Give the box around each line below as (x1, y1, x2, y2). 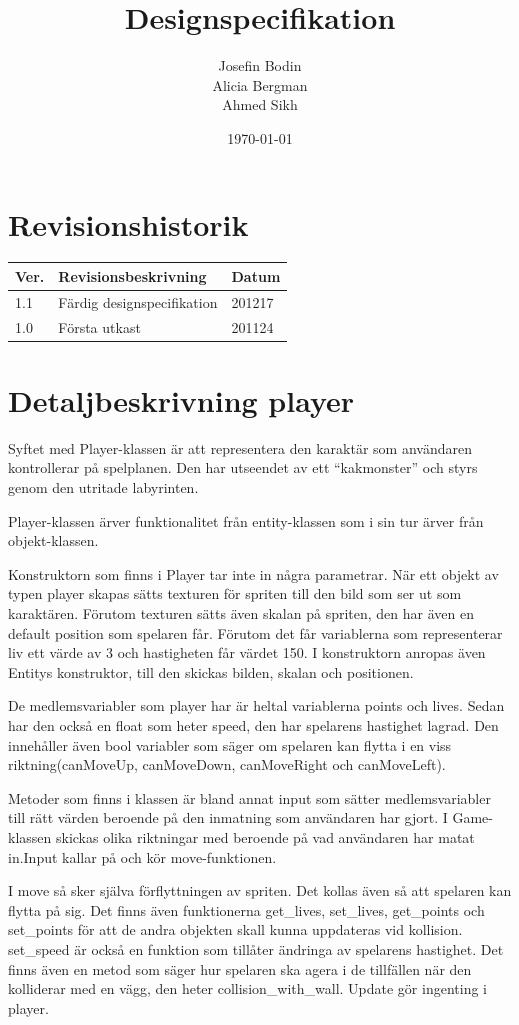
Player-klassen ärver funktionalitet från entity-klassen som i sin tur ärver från (8, 510, 484, 531)
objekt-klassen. (8, 530, 99, 551)
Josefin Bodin (218, 55, 302, 76)
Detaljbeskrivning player (8, 379, 355, 420)
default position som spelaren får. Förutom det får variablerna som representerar (8, 622, 503, 643)
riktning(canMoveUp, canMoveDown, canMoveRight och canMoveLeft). (8, 754, 446, 775)
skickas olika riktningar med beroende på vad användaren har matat (55, 826, 475, 847)
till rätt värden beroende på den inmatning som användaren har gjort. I (8, 807, 448, 828)
